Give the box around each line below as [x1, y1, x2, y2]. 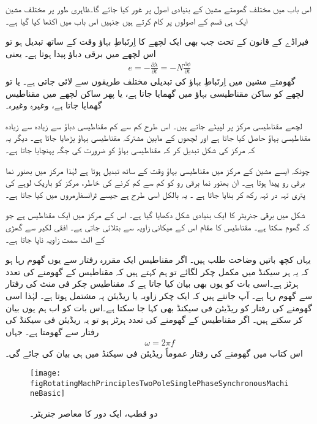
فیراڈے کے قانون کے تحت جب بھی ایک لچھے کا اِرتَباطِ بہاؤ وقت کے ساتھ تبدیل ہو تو [6, 35, 309, 48]
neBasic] [30, 389, 65, 398]
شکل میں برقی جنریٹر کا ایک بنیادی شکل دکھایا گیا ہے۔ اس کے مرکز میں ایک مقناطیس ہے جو [6, 208, 305, 221]
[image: [30, 368, 61, 377]
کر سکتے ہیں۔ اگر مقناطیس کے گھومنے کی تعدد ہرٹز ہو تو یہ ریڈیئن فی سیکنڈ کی [6, 313, 303, 326]
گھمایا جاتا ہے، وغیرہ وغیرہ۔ [6, 99, 102, 112]
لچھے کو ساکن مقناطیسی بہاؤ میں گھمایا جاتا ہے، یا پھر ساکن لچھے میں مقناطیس [6, 86, 304, 99]
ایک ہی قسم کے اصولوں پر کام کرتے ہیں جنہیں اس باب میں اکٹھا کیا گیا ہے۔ [6, 14, 248, 27]
